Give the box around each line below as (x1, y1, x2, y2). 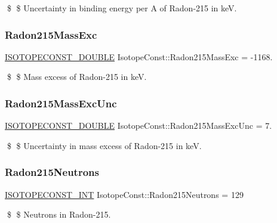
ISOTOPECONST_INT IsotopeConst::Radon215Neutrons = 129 (5, 188, 244, 200)
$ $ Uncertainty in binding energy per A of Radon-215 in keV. (7, 2, 237, 14)
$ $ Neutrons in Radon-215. (7, 208, 111, 221)
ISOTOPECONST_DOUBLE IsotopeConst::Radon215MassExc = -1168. (5, 50, 273, 63)
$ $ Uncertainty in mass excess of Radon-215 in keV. (7, 139, 202, 151)
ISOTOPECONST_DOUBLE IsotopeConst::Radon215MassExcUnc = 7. (5, 119, 272, 132)
